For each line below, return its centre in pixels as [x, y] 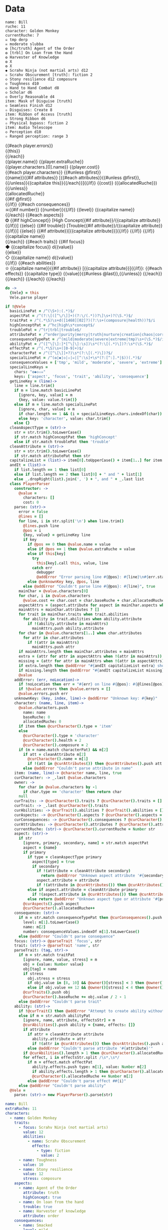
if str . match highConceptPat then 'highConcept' [66, 437]
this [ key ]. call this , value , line [72, 563]
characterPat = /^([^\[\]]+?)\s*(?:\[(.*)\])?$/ [61, 353]
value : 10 [33, 1165]
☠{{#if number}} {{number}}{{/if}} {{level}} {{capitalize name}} [70, 209]
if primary [34, 852]
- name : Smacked [35, 1225]
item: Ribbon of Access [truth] [39, 114]
